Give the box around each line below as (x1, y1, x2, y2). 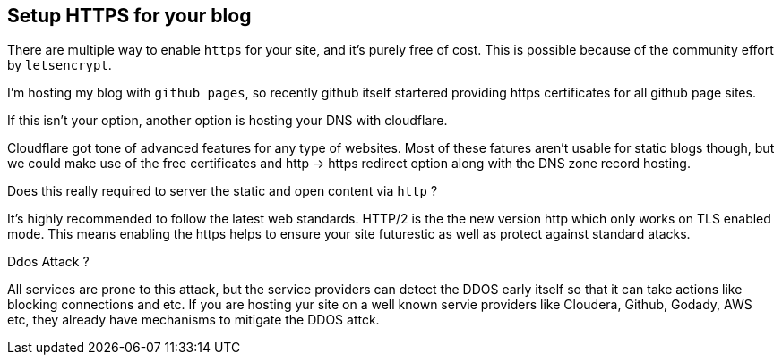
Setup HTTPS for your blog (7, 4, 252, 27)
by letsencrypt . (7, 57, 112, 73)
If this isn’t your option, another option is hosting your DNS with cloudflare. (7, 113, 448, 129)
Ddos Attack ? (7, 254, 90, 270)
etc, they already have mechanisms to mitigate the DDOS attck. (7, 312, 380, 328)
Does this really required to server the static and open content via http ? (7, 183, 438, 199)
